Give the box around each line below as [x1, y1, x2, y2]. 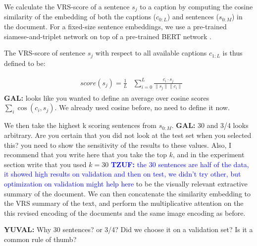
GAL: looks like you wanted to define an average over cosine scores [4, 92, 209, 103]
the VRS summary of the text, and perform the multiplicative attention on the [4, 198, 244, 208]
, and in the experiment [173, 149, 245, 160]
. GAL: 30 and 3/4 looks [171, 120, 249, 130]
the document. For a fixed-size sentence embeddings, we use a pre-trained [4, 21, 227, 32]
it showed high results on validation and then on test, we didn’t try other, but [4, 169, 241, 179]
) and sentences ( [167, 11, 219, 22]
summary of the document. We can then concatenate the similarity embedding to [4, 188, 251, 198]
